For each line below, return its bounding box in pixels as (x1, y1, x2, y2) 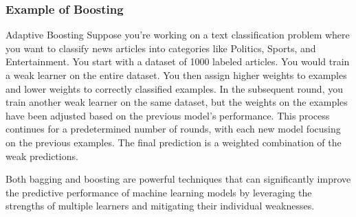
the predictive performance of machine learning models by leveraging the (5, 185, 312, 199)
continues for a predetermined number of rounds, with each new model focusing (5, 122, 341, 136)
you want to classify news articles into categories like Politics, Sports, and (5, 41, 316, 55)
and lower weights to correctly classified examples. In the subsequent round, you (5, 81, 343, 95)
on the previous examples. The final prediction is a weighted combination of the (5, 135, 342, 149)
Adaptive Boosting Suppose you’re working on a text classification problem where (5, 27, 350, 42)
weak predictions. (5, 148, 78, 163)
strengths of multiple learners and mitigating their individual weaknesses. (5, 198, 315, 213)
